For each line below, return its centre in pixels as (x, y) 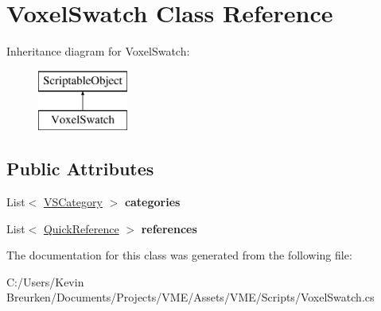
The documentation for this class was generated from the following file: (179, 255)
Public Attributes (80, 169)
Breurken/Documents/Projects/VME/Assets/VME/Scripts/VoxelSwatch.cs (190, 297)
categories (152, 202)
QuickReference (81, 228)
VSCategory (73, 202)
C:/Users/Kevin (45, 281)
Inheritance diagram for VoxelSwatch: (98, 51)
